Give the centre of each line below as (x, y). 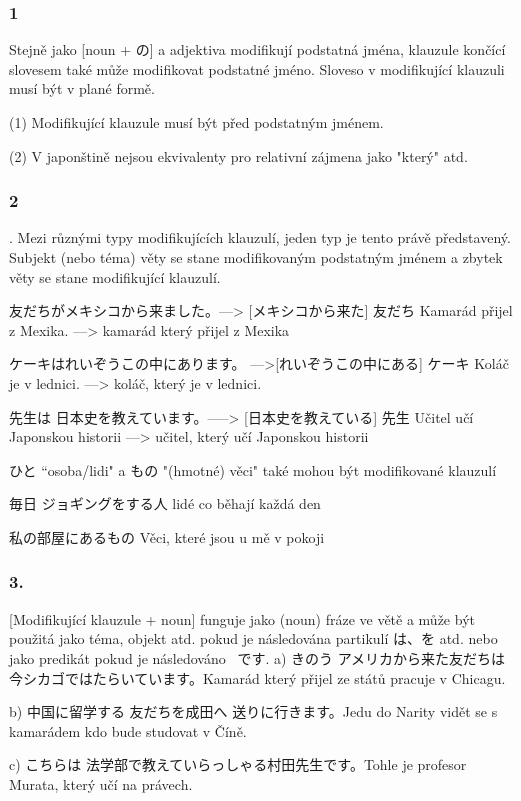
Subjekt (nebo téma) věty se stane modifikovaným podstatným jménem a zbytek (256, 257)
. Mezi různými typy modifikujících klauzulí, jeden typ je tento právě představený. (260, 237)
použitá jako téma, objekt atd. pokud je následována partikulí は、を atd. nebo (253, 638)
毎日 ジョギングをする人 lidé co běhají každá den (165, 503)
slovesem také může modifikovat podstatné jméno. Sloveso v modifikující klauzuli (257, 68)
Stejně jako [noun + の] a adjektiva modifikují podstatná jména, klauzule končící (257, 49)
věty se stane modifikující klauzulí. (115, 276)
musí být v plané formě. (82, 88)
